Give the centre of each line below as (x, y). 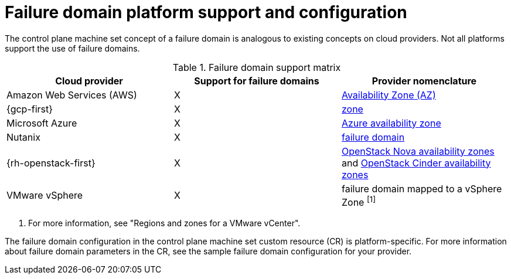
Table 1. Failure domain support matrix (257, 67)
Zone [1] (359, 201)
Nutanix (23, 137)
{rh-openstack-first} (51, 163)
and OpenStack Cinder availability (416, 163)
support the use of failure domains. (72, 48)
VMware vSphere (45, 195)
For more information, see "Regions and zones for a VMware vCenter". (164, 223)
